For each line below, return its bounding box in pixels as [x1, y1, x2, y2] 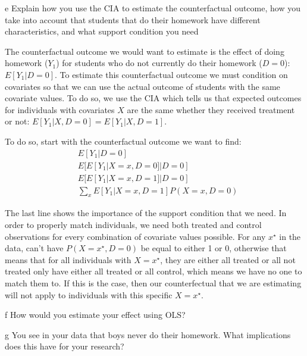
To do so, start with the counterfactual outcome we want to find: [5, 135, 242, 147]
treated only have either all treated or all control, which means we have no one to [5, 265, 302, 277]
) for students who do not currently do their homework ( [56, 57, 262, 69]
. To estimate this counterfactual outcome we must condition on [54, 68, 288, 80]
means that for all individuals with [5, 253, 131, 266]
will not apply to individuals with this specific [5, 288, 173, 301]
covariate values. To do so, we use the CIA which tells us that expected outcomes [5, 92, 302, 104]
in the [279, 230, 301, 242]
